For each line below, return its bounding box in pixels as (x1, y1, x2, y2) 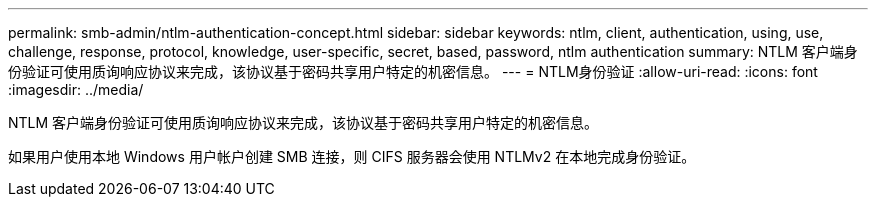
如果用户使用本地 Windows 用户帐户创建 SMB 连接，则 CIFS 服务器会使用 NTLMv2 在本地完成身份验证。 (8, 148, 696, 165)
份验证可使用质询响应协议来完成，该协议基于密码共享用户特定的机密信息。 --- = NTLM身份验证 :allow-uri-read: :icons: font (8, 63, 818, 80)
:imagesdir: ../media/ (8, 81, 144, 98)
